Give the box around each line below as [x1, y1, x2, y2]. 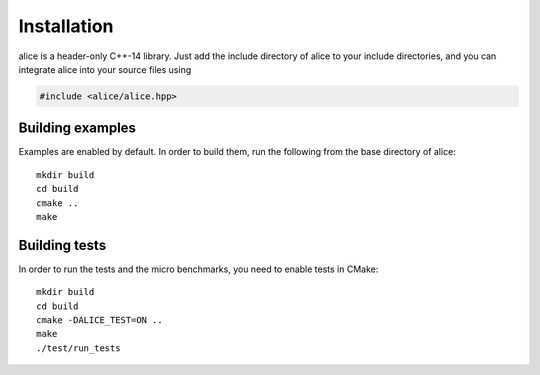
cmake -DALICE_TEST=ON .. [36, 315, 164, 326]
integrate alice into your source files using [18, 63, 192, 75]
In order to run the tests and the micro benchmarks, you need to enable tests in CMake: [18, 263, 379, 275]
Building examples [18, 120, 137, 137]
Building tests [18, 236, 107, 254]
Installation [18, 15, 114, 37]
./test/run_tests [36, 342, 121, 354]
